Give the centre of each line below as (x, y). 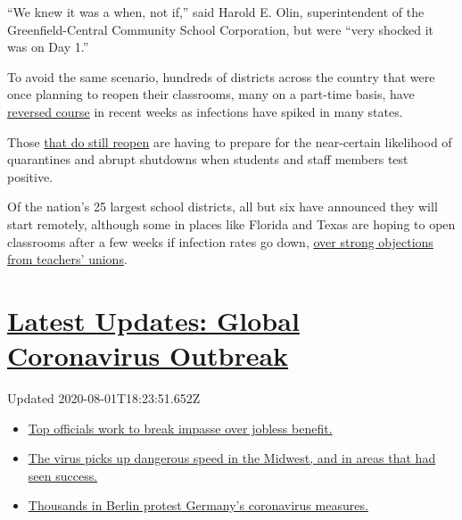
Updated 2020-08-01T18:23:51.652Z (104, 398)
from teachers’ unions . (67, 259)
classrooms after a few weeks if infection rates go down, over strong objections (220, 241)
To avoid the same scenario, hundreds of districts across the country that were (221, 76)
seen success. (63, 475)
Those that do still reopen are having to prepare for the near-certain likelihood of (230, 141)
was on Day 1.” (48, 47)
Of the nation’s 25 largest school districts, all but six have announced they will (223, 206)
